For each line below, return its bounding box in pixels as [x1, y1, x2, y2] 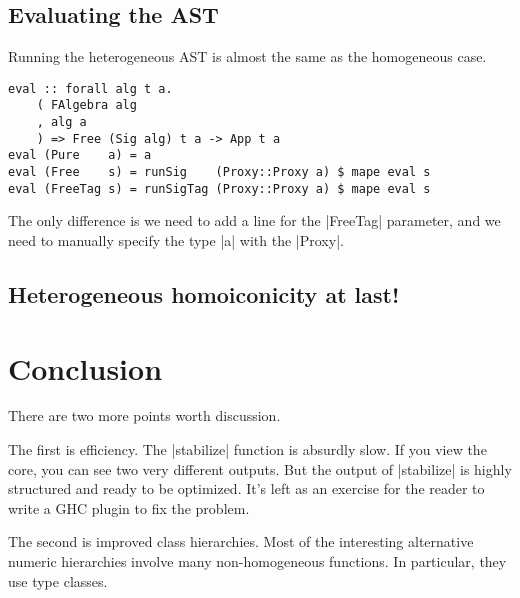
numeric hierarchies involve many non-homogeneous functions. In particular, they [8, 551, 507, 572]
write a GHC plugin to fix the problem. [8, 497, 250, 518]
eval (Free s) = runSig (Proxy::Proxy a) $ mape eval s [8, 165, 431, 180]
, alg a [36, 115, 87, 130]
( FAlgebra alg [36, 98, 137, 113]
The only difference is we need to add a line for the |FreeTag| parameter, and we [8, 210, 501, 231]
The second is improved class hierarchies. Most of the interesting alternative [8, 531, 474, 552]
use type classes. [8, 570, 108, 591]
